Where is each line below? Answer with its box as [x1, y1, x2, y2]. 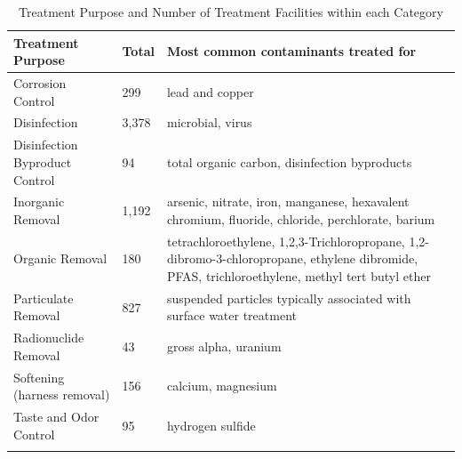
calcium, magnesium [166, 376, 277, 395]
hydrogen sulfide [166, 415, 256, 434]
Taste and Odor [13, 407, 100, 426]
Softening [13, 367, 65, 386]
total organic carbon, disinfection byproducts [166, 152, 412, 171]
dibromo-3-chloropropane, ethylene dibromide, [166, 249, 418, 268]
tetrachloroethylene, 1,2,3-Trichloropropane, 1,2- [166, 231, 429, 250]
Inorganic [13, 192, 65, 211]
